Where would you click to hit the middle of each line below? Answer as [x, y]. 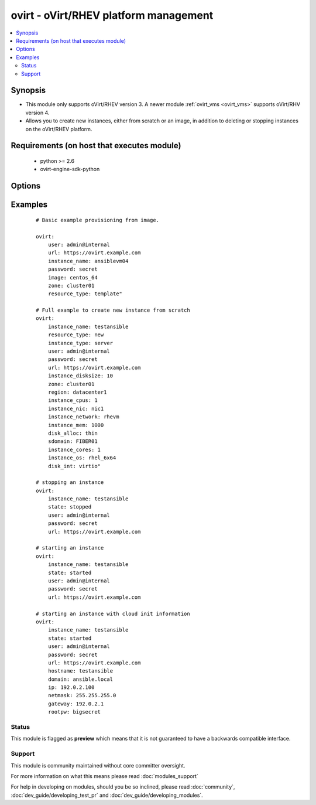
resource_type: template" [85, 294]
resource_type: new [76, 335]
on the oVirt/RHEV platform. [59, 129]
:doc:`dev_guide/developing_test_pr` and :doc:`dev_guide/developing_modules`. [107, 795]
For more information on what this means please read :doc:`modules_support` [104, 776]
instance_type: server [80, 343]
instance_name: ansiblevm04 [88, 261]
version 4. [37, 112]
